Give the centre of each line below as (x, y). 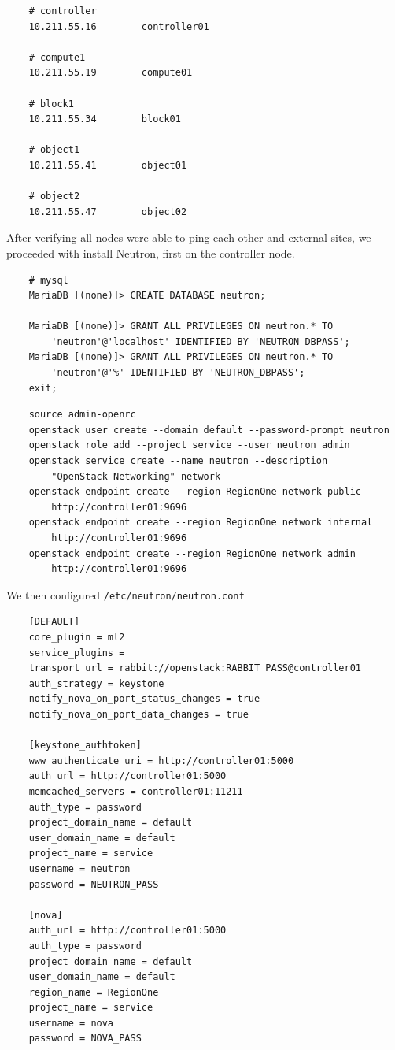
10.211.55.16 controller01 (119, 26)
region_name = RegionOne (94, 992)
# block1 (51, 104)
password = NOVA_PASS (85, 1039)
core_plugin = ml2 (77, 638)
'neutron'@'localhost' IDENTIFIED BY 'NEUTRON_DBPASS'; (201, 341)
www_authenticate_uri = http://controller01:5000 (161, 761)
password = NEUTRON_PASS (94, 884)
